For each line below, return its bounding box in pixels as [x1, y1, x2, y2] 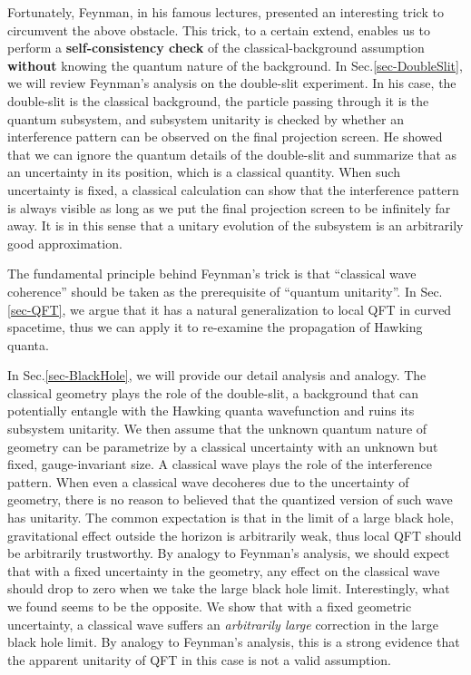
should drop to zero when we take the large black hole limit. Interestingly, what [7, 579, 450, 598]
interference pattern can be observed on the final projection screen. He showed [7, 127, 443, 146]
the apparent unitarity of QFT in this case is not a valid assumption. [7, 650, 392, 669]
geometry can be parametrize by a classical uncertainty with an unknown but [7, 436, 438, 455]
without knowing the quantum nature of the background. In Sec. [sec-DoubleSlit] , [7, 55, 463, 74]
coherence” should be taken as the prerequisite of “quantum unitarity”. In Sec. [7, 281, 443, 300]
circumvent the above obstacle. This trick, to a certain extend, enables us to [7, 20, 430, 39]
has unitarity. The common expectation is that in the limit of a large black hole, [7, 508, 454, 527]
